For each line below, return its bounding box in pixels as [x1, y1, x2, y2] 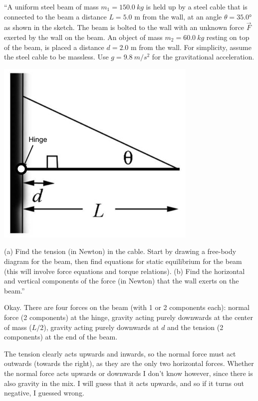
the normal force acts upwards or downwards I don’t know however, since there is [4, 367, 253, 378]
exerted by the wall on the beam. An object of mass [4, 32, 163, 42]
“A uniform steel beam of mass [4, 1, 99, 11]
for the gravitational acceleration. [152, 51, 255, 62]
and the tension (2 [167, 321, 224, 332]
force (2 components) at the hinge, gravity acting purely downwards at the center [4, 311, 253, 322]
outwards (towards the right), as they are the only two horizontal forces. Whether [4, 358, 254, 368]
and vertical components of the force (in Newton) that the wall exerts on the [4, 275, 239, 286]
